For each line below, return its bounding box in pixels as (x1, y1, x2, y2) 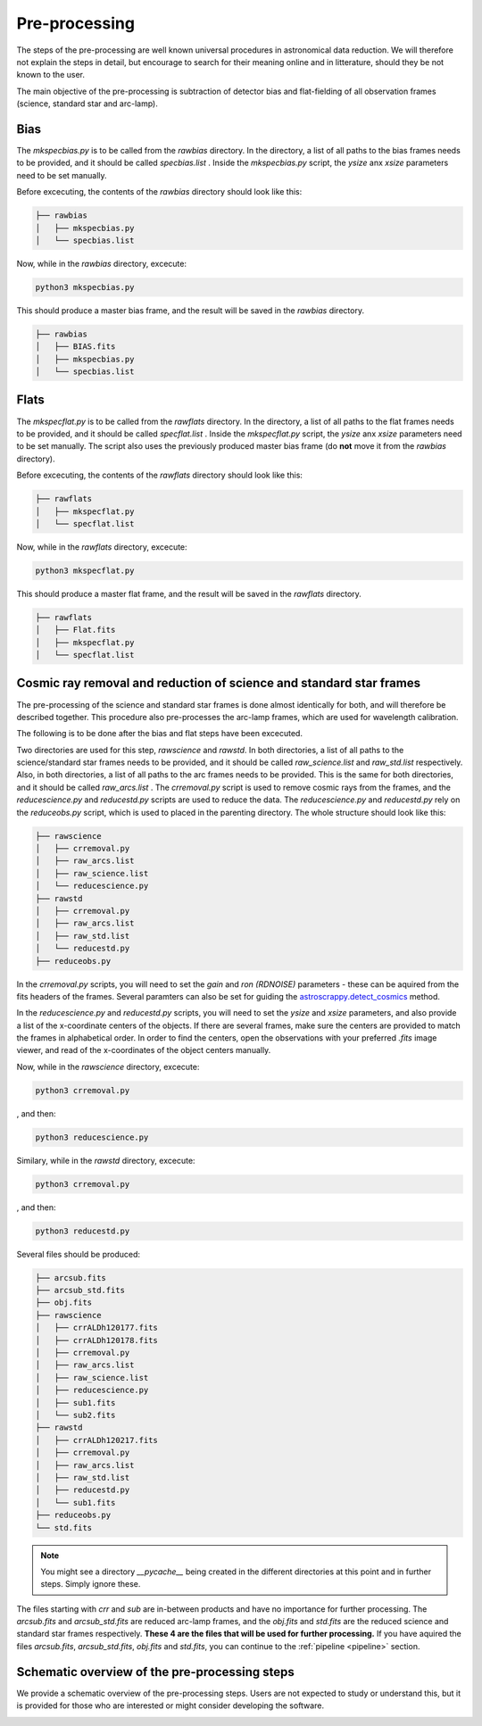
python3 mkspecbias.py (35, 282, 135, 292)
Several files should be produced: (16, 1249, 141, 1259)
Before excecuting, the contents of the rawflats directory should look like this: (16, 469, 303, 481)
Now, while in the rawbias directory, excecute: (16, 258, 187, 269)
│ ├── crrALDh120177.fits (35, 1323, 158, 1333)
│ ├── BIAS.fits (35, 342, 116, 352)
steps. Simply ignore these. (40, 1579, 141, 1589)
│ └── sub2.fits (35, 1410, 116, 1420)
